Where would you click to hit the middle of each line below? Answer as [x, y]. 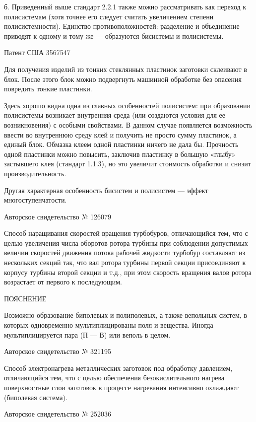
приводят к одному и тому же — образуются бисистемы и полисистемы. [114, 35]
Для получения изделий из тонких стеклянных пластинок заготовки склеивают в [126, 69]
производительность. [35, 173]
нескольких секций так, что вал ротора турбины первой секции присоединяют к [125, 262]
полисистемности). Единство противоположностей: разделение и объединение [122, 26]
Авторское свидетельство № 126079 [58, 216]
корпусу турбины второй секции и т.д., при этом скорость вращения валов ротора [128, 272]
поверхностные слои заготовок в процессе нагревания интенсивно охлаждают [121, 387]
